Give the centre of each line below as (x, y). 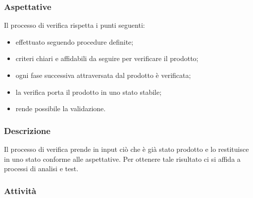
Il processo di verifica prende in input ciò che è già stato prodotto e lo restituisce (126, 149)
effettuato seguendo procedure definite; (75, 41)
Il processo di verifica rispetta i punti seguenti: (75, 25)
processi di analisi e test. (41, 168)
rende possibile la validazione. (61, 108)
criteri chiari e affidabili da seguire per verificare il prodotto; (107, 58)
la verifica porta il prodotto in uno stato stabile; (89, 92)
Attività (20, 190)
